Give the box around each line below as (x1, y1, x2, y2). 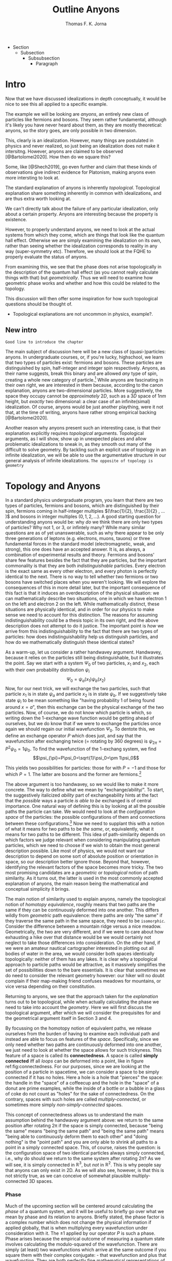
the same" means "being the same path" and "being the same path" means (5, 1128, 164, 1134)
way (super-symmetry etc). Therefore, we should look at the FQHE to (5, 248, 152, 254)
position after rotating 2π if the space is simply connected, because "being (5, 1122, 163, 1128)
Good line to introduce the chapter (5, 339, 83, 345)
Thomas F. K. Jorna (65, 21, 107, 27)
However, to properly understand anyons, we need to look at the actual (5, 226, 155, 232)
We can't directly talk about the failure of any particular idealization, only (5, 205, 159, 211)
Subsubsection (28, 55, 60, 61)
